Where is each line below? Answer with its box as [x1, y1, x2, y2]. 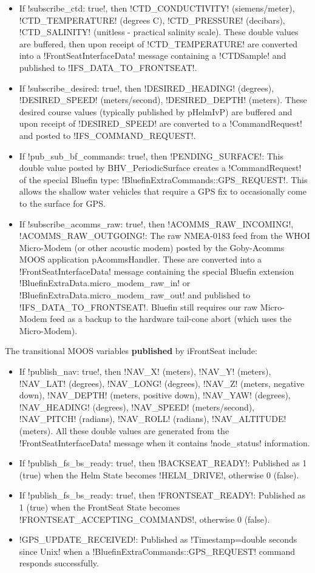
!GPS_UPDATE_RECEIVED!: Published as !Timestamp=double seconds [19, 533, 297, 546]
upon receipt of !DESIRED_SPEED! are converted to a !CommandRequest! [19, 117, 302, 130]
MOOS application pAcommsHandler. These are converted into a [19, 253, 262, 266]
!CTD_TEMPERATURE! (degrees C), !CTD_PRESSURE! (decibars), [19, 13, 285, 26]
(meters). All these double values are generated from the [19, 424, 229, 437]
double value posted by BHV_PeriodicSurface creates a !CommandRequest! [19, 161, 302, 174]
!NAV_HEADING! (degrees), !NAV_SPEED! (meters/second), [19, 400, 255, 413]
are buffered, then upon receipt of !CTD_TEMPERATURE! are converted [19, 37, 297, 50]
